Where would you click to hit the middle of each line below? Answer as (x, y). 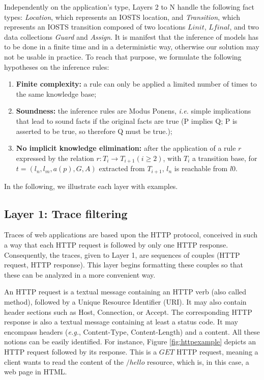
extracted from (122, 168)
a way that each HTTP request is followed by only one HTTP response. (116, 245)
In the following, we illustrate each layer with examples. (91, 186)
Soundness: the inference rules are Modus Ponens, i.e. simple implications (134, 111)
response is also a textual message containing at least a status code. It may (121, 322)
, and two (244, 27)
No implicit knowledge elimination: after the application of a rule (126, 148)
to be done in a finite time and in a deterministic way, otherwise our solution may (132, 47)
